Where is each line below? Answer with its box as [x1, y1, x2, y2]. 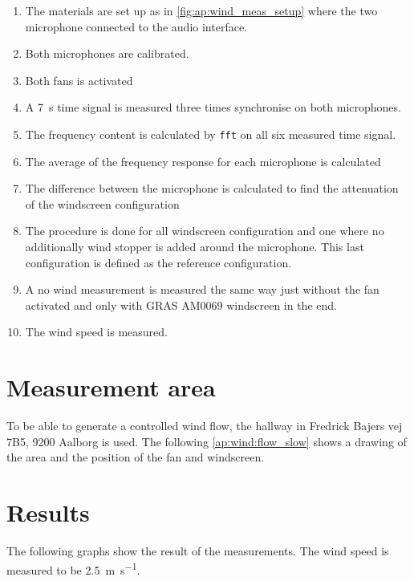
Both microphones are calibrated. [25, 45, 189, 62]
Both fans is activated [25, 71, 133, 88]
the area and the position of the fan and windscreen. [6, 449, 265, 465]
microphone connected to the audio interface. [25, 18, 247, 35]
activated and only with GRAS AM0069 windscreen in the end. [25, 296, 337, 313]
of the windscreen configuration [25, 195, 180, 212]
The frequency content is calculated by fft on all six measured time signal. [25, 125, 396, 142]
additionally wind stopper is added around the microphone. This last [25, 238, 364, 254]
